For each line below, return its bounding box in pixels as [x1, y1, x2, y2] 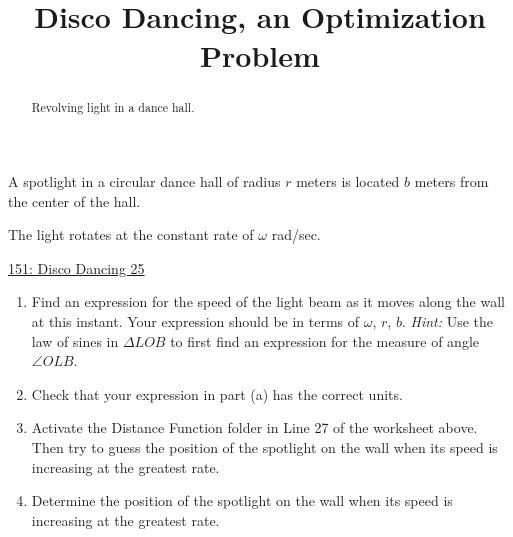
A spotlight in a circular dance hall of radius [8, 171, 281, 192]
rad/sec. [271, 224, 321, 245]
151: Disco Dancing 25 [8, 257, 145, 278]
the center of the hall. [8, 190, 141, 211]
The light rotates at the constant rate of [8, 224, 254, 245]
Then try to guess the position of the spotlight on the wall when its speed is [31, 436, 498, 457]
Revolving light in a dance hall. [31, 99, 195, 116]
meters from [414, 171, 489, 192]
